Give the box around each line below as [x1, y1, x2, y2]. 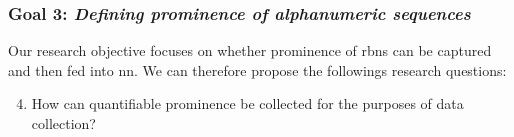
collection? [31, 113, 96, 133]
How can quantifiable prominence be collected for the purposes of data [31, 93, 464, 114]
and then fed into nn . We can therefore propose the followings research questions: [8, 59, 507, 80]
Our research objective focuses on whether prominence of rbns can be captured [8, 40, 492, 61]
